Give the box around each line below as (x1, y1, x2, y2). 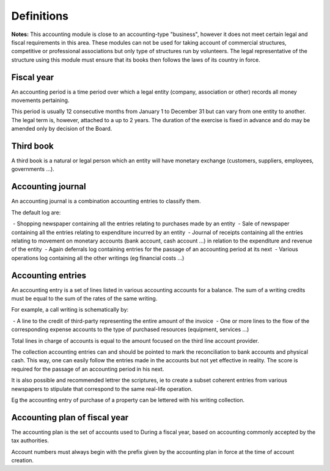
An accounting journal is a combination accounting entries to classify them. (11, 197, 201, 205)
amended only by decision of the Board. (11, 125, 112, 133)
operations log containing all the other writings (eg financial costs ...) (11, 254, 185, 261)
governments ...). (11, 166, 54, 173)
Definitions (11, 9, 69, 23)
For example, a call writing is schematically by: (11, 306, 129, 313)
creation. (11, 457, 34, 464)
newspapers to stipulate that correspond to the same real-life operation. (11, 385, 193, 392)
